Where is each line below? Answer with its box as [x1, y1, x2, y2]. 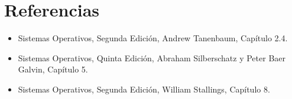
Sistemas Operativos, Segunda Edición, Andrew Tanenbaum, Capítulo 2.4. [18, 32, 288, 44]
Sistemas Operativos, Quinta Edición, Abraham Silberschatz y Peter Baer [18, 51, 286, 64]
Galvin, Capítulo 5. [18, 63, 88, 75]
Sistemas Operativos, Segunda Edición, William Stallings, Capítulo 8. [18, 82, 270, 95]
